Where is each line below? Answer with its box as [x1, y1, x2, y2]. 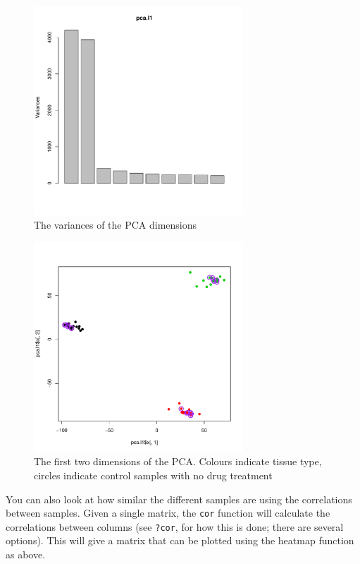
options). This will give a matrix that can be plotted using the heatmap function [6, 533, 354, 548]
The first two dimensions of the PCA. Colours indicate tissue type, [34, 454, 322, 469]
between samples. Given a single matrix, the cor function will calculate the [6, 505, 330, 520]
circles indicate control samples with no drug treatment [34, 467, 273, 482]
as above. [6, 547, 46, 562]
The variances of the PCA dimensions [34, 217, 197, 232]
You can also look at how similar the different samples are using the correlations [6, 491, 352, 506]
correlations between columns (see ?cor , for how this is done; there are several [6, 519, 344, 534]
